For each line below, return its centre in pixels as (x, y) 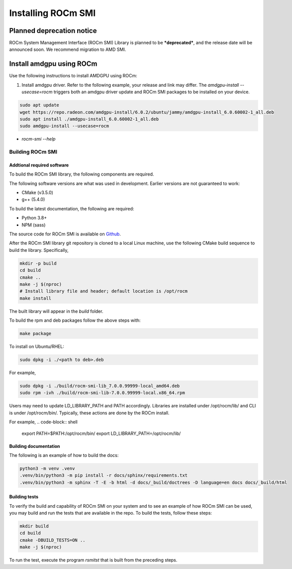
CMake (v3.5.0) (37, 192)
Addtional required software (39, 165)
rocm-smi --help (39, 139)
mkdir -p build (38, 263)
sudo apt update (40, 105)
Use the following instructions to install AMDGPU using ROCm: (73, 76)
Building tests (24, 497)
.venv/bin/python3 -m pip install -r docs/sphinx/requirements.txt (104, 475)
